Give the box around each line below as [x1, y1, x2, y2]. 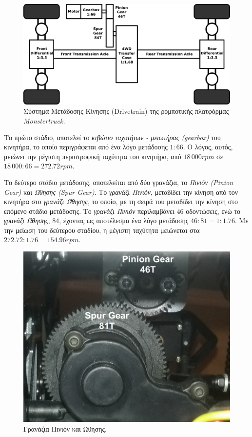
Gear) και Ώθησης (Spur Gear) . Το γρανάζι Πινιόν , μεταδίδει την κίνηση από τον [4, 187, 238, 197]
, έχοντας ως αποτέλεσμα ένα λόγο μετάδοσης [59, 215, 189, 226]
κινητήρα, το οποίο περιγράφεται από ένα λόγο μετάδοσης [4, 142, 168, 152]
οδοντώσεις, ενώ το [186, 206, 240, 216]
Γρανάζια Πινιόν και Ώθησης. [23, 423, 107, 434]
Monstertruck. [23, 115, 65, 125]
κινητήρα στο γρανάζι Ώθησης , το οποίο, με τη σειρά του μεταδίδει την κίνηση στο [4, 196, 238, 207]
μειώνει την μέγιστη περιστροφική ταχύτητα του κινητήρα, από [4, 151, 181, 161]
